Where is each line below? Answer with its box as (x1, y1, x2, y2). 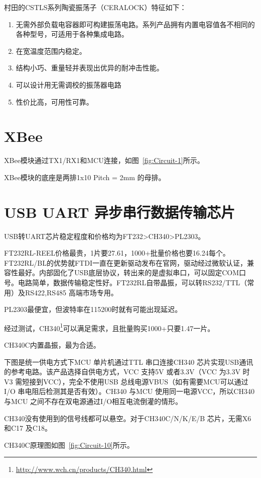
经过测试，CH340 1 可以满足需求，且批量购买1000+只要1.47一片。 (4, 321, 215, 333)
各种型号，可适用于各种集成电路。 (16, 29, 128, 39)
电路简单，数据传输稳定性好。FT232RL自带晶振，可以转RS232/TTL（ (18, 277, 247, 287)
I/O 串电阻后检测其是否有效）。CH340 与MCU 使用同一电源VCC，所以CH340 (4, 386, 254, 396)
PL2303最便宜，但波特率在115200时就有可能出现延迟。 (4, 304, 182, 314)
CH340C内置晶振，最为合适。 (4, 340, 100, 350)
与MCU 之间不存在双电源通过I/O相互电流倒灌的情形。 (4, 395, 183, 406)
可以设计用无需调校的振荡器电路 (16, 79, 121, 90)
